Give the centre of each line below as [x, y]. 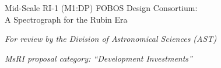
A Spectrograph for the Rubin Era [66, 19]
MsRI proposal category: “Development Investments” [99, 58]
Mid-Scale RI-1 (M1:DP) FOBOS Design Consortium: [101, 8]
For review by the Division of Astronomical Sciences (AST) [111, 39]
